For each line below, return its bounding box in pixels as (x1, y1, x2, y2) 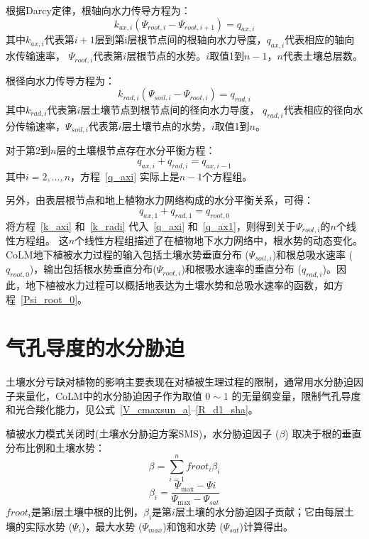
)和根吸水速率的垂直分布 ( (181, 261, 302, 276)
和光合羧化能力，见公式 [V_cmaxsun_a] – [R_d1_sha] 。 (6, 402, 258, 417)
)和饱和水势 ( (163, 518, 224, 533)
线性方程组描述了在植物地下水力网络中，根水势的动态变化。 (84, 233, 363, 248)
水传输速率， (6, 48, 65, 63)
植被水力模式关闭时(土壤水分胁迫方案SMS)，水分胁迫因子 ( (6, 426, 280, 441)
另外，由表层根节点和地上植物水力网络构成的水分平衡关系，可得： (6, 192, 314, 207)
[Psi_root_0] (21, 291, 78, 306)
